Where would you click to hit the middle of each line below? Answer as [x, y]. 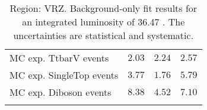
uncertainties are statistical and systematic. [103, 35]
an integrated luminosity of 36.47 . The [103, 22]
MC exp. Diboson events [60, 92]
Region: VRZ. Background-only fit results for [103, 8]
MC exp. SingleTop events [64, 75]
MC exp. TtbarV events [59, 58]
